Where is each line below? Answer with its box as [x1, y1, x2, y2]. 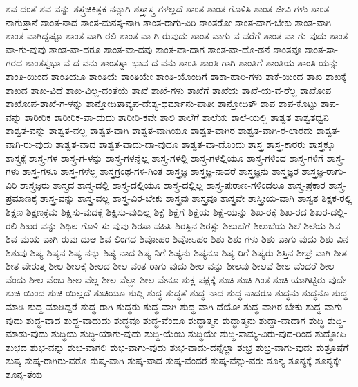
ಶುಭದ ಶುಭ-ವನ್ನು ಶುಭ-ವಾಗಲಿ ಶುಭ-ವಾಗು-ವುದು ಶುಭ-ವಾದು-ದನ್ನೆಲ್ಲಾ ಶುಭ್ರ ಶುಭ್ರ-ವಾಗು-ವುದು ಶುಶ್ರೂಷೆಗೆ [6, 339, 349, 354]
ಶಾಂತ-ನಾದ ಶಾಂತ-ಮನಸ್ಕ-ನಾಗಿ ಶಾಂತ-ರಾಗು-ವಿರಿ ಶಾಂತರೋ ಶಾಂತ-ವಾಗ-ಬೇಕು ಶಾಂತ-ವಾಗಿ [41, 15, 332, 29]
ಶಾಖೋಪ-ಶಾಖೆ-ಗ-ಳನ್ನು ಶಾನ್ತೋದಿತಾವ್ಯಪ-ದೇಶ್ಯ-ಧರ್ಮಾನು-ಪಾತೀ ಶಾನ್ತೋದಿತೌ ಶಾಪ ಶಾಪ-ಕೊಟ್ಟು [6, 96, 318, 111]
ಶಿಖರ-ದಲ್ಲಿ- [310, 204, 348, 218]
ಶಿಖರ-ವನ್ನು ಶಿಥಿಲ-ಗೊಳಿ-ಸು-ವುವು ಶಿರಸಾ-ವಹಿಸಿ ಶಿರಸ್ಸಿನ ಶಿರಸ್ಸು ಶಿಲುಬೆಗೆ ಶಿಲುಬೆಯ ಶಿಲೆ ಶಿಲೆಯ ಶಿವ [19, 218, 341, 232]
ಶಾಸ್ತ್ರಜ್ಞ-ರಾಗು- [301, 164, 347, 178]
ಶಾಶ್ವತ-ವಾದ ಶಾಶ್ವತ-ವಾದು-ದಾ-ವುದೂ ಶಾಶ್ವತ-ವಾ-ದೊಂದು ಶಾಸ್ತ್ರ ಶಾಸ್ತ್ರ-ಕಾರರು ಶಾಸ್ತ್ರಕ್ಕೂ [55, 136, 335, 151]
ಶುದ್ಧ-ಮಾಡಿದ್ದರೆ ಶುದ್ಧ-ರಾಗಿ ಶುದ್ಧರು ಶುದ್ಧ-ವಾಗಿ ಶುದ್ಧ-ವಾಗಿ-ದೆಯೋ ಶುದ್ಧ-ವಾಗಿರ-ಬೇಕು [27, 299, 303, 314]
